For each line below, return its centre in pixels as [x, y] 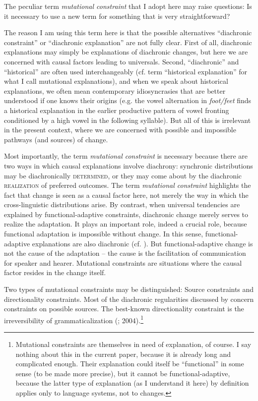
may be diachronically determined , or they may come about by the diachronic [123, 175]
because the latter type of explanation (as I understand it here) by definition [132, 383]
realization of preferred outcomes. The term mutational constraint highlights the [128, 185]
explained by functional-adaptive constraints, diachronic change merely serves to [126, 214]
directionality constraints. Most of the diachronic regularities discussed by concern [129, 299]
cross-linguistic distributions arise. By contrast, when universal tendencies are [122, 204]
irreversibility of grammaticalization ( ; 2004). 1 [74, 319]
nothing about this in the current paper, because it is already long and [123, 354]
